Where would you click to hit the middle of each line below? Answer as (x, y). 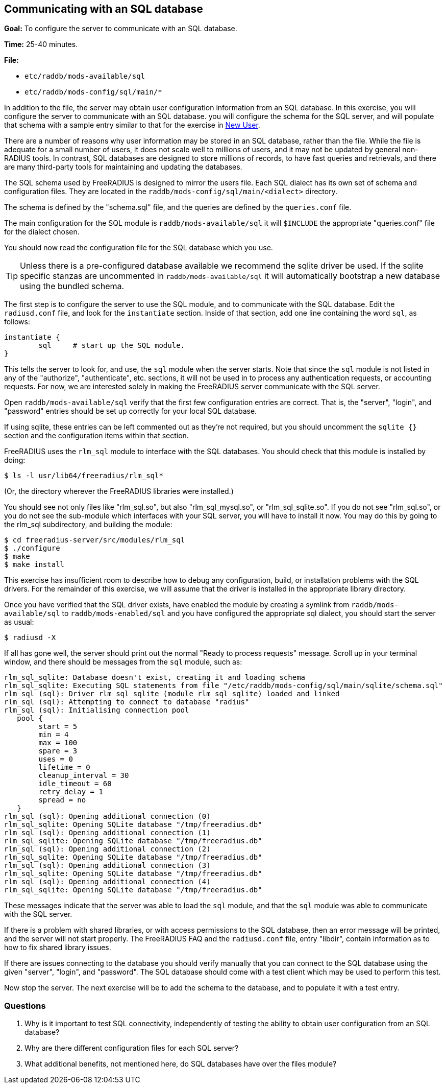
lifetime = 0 (64, 767)
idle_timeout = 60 (75, 784)
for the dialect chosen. (42, 232)
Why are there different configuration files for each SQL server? (132, 1048)
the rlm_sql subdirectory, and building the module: (88, 525)
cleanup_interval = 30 (84, 776)
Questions (25, 1006)
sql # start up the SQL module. (112, 346)
